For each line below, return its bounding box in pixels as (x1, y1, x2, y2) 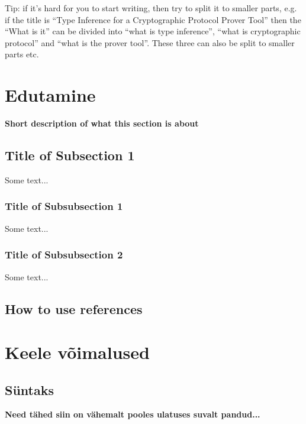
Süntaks (5, 380, 54, 399)
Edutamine (5, 83, 96, 107)
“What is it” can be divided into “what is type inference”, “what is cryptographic (5, 25, 301, 37)
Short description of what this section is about (5, 117, 199, 130)
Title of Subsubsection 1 (5, 199, 123, 213)
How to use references (5, 299, 143, 318)
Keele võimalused (5, 340, 150, 364)
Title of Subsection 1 (5, 146, 135, 164)
